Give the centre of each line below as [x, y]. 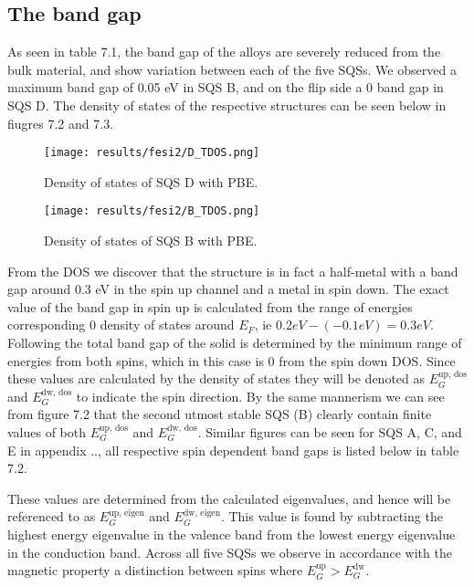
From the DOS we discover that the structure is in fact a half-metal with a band [233, 271]
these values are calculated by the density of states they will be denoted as [216, 378]
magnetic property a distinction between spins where [155, 570]
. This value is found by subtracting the [332, 516]
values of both [47, 432]
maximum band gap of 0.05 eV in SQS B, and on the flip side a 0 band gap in [226, 87]
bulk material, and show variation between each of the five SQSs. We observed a [232, 69]
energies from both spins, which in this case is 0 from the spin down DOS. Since [232, 360]
